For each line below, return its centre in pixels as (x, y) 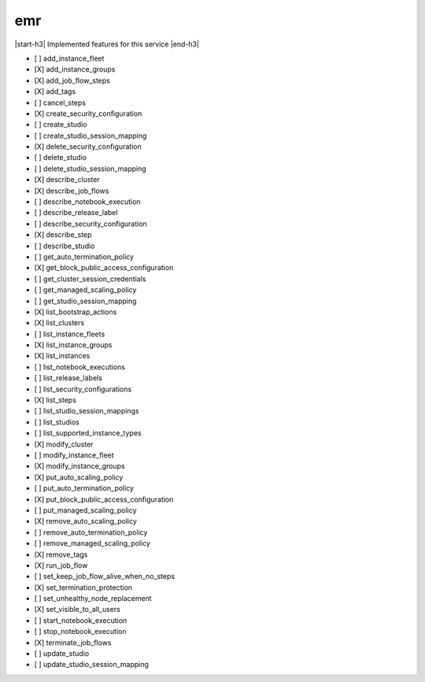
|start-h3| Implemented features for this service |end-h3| (107, 44)
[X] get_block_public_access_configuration (104, 268)
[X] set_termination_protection (83, 587)
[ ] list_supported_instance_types (88, 433)
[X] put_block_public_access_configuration (104, 499)
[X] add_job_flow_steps (72, 80)
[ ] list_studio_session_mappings (87, 411)
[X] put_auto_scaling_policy (79, 477)
